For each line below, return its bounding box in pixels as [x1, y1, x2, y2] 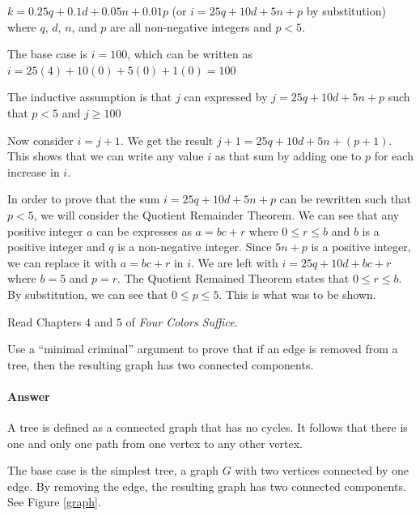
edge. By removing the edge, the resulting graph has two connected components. [7, 477, 406, 494]
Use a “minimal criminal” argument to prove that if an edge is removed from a [7, 340, 398, 357]
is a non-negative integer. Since [117, 238, 272, 255]
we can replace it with [7, 254, 117, 271]
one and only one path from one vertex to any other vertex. [7, 434, 303, 451]
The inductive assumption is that [7, 88, 172, 105]
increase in [7, 163, 60, 180]
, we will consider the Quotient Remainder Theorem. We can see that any [33, 206, 400, 223]
